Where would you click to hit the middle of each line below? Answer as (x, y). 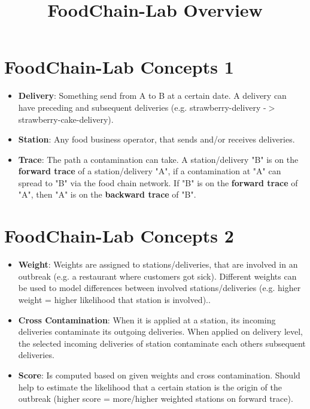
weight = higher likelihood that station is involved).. (114, 299)
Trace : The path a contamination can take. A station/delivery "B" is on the (158, 159)
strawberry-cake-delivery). (66, 119)
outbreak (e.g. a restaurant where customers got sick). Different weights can (157, 276)
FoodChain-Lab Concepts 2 (119, 236)
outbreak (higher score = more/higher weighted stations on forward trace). (156, 399)
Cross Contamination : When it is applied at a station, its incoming (147, 319)
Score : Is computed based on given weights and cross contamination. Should (159, 375)
